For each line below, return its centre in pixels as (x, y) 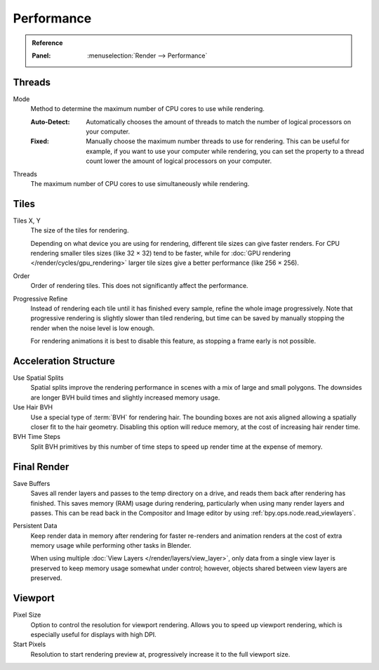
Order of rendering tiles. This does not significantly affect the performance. (139, 286)
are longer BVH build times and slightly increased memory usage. (125, 398)
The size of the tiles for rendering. (80, 230)
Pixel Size (27, 615)
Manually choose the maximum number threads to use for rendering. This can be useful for (218, 141)
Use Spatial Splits (38, 378)
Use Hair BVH (33, 407)
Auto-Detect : (50, 121)
